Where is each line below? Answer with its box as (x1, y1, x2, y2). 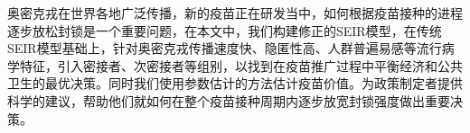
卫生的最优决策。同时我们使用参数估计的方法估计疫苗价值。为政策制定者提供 (7, 74, 463, 93)
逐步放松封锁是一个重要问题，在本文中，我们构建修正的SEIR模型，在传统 (7, 21, 442, 40)
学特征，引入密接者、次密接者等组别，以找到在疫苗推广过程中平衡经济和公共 (7, 56, 463, 75)
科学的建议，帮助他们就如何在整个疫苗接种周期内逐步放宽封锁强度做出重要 (7, 91, 450, 110)
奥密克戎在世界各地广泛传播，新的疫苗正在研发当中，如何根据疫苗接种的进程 (7, 4, 463, 22)
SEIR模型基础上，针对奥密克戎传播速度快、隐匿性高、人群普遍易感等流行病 (7, 39, 455, 58)
